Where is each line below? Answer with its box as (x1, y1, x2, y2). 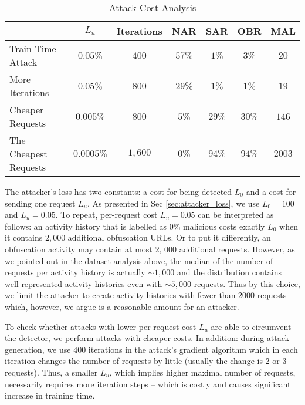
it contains (5, 231, 43, 244)
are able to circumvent (211, 320, 292, 332)
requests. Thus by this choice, (194, 277, 300, 289)
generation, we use (5, 343, 71, 355)
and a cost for (246, 185, 296, 197)
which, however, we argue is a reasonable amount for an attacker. (5, 300, 239, 312)
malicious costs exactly (183, 220, 265, 232)
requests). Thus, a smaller (5, 366, 98, 378)
